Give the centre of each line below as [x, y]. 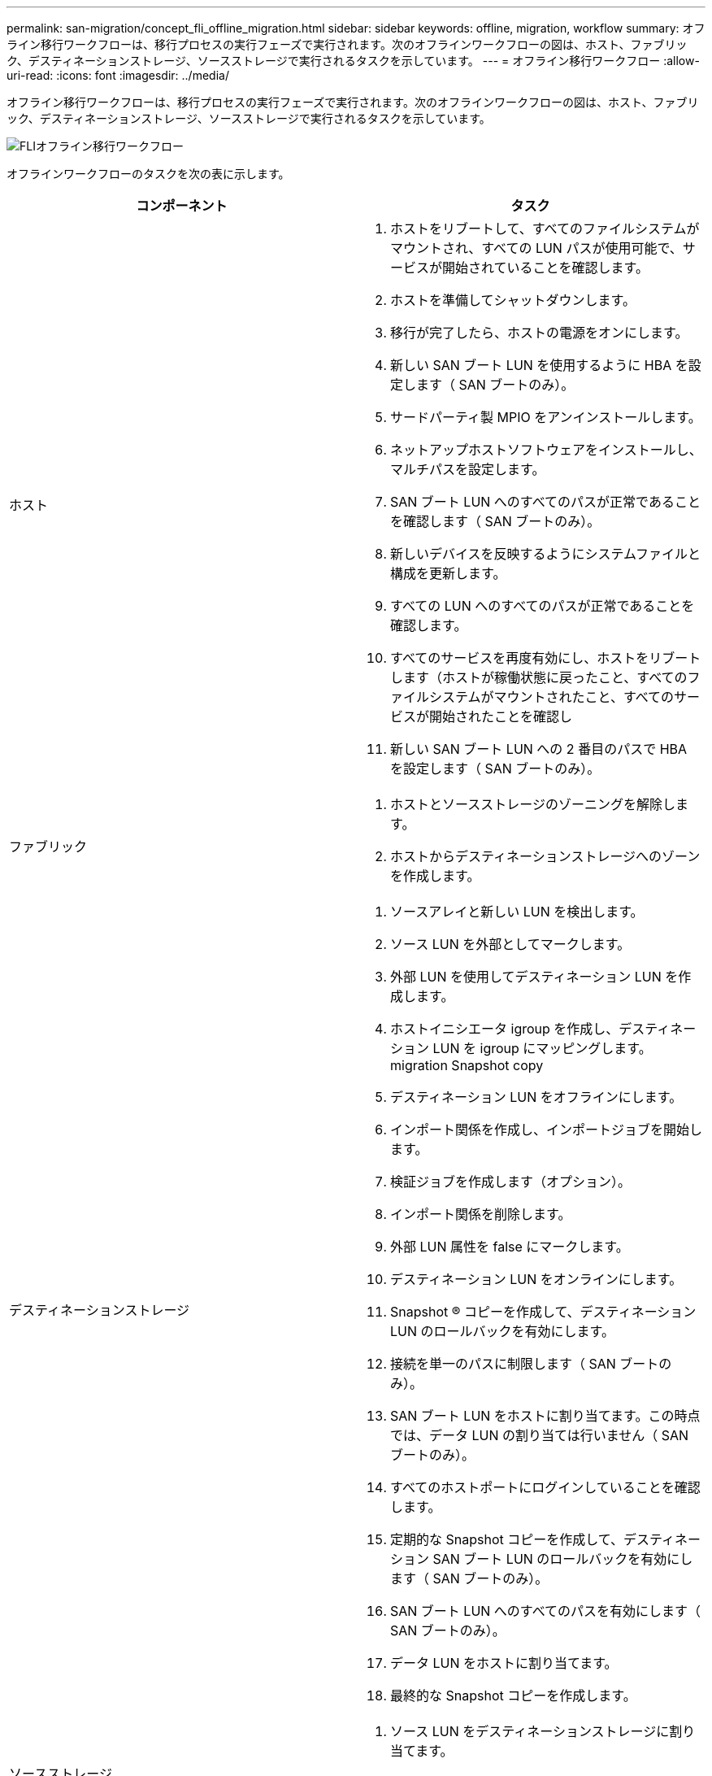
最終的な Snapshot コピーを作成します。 [513, 1695]
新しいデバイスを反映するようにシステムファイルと [546, 554]
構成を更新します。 [448, 573]
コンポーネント [182, 206]
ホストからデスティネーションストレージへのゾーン [545, 856]
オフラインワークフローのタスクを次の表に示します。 [148, 174]
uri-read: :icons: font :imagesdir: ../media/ [118, 75]
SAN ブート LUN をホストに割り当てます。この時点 [545, 1416]
